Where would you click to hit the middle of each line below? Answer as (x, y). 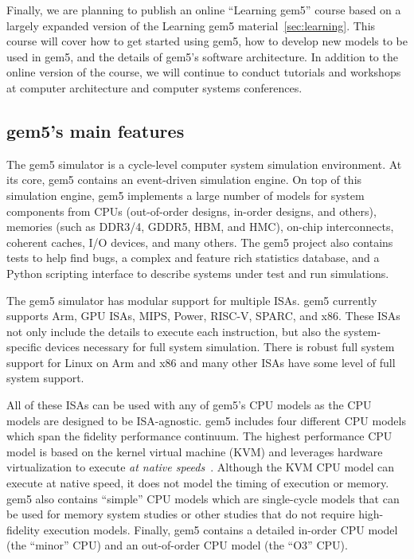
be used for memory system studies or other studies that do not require (181, 514)
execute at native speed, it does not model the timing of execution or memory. (198, 483)
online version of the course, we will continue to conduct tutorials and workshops (204, 72)
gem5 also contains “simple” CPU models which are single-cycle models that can (203, 498)
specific (24, 347)
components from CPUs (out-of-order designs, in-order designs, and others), (191, 211)
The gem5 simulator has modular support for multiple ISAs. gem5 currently (192, 300)
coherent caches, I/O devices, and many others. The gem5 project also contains (200, 242)
